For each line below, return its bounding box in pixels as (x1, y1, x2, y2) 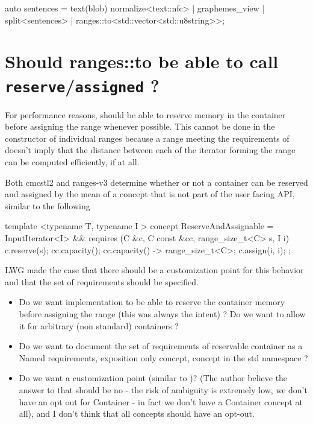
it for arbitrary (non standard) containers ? (19, 319, 179, 332)
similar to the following (5, 199, 90, 212)
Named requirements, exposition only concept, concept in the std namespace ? (19, 351, 308, 364)
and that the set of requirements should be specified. (5, 275, 199, 288)
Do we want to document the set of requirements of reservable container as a (19, 340, 303, 352)
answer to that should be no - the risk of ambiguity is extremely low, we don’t (19, 383, 308, 396)
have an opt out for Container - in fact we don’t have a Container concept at (19, 395, 303, 408)
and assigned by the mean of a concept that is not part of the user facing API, (5, 188, 295, 200)
